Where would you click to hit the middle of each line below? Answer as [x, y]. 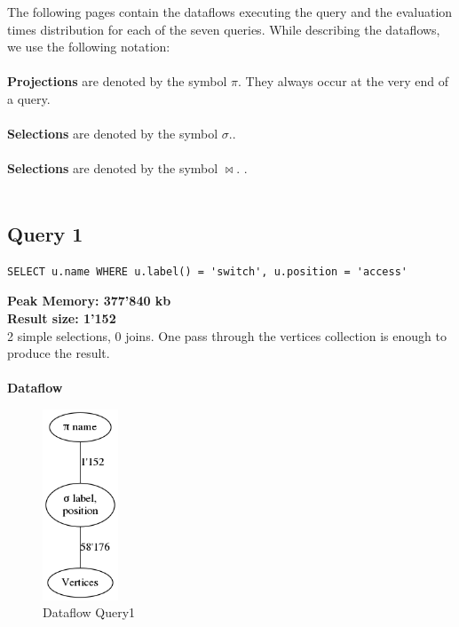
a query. [29, 98]
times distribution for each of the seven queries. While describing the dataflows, [224, 29]
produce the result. [59, 353]
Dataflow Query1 [89, 612]
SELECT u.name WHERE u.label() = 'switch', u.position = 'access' [208, 271]
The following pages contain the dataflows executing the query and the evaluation [230, 12]
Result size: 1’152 [62, 317]
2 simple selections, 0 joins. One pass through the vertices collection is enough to [227, 335]
